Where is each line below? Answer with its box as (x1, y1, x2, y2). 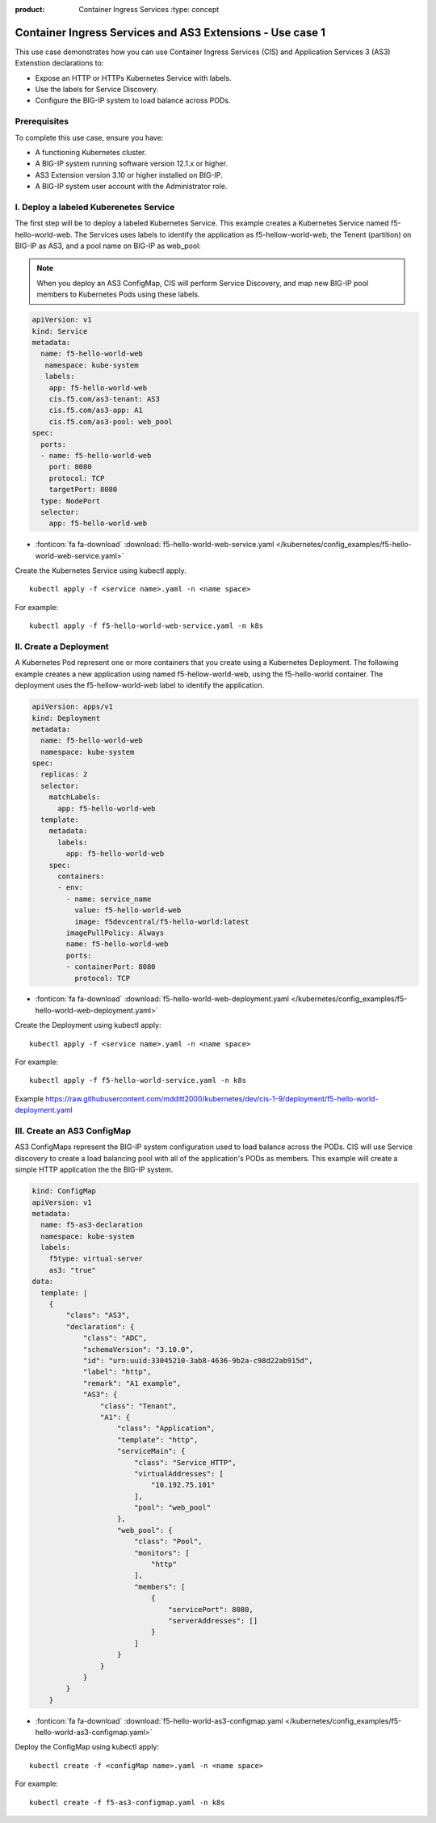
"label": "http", (82, 1367, 152, 1377)
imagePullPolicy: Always (65, 928, 165, 937)
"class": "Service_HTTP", (133, 1458, 237, 1467)
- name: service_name (65, 894, 152, 903)
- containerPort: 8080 (65, 962, 157, 971)
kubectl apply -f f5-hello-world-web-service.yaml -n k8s (29, 621, 264, 630)
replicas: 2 (40, 770, 88, 779)
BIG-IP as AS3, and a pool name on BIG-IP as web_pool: (15, 241, 202, 251)
